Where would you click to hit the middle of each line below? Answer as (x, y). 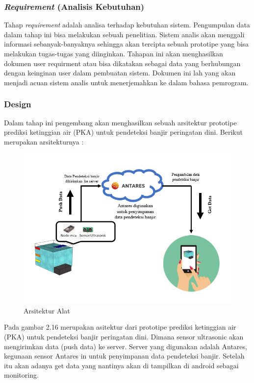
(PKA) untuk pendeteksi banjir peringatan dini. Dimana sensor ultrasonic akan (124, 336)
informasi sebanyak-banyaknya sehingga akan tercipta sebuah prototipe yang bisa (127, 44)
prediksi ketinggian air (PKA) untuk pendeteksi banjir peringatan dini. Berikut (123, 132)
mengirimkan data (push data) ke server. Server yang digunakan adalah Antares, (126, 346)
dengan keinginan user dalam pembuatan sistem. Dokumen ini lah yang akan (120, 73)
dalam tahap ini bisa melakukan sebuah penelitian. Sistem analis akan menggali (124, 34)
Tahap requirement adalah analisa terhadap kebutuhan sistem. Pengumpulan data (127, 25)
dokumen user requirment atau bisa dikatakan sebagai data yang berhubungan (122, 63)
